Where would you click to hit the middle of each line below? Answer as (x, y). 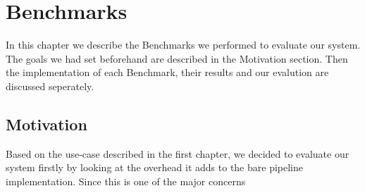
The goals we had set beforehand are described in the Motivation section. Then (177, 58)
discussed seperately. (50, 86)
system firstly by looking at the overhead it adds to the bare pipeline (154, 167)
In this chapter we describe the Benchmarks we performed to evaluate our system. (183, 45)
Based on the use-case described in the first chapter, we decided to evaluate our (178, 153)
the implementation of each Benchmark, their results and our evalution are (167, 72)
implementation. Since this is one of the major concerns (126, 181)
